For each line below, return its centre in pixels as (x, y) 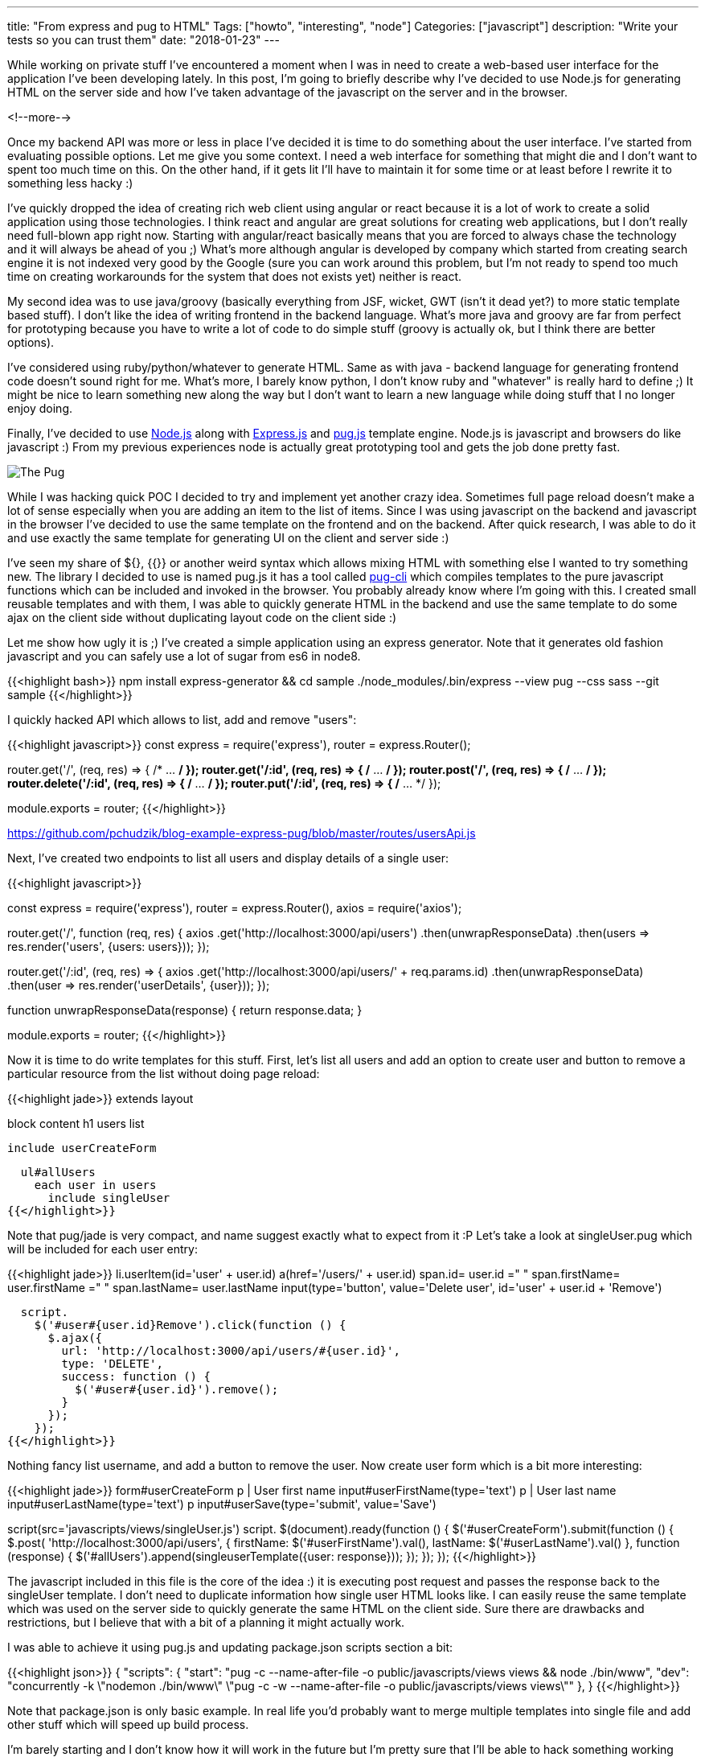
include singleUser (109, 1198)
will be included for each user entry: (103, 1249)
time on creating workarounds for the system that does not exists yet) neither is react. (235, 276)
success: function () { (136, 1376)
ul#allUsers (58, 1172)
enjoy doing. (40, 408)
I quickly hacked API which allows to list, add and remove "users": (182, 720)
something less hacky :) (70, 183)
